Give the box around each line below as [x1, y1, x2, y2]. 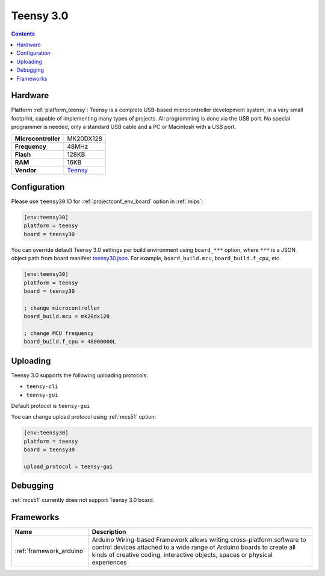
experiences [91, 558, 127, 566]
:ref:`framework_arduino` [14, 547, 85, 556]
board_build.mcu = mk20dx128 [23, 313, 110, 320]
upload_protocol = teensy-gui [23, 463, 113, 470]
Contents [11, 30, 36, 37]
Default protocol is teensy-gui [11, 402, 90, 410]
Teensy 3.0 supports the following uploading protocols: [11, 371, 149, 379]
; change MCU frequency [23, 330, 94, 337]
